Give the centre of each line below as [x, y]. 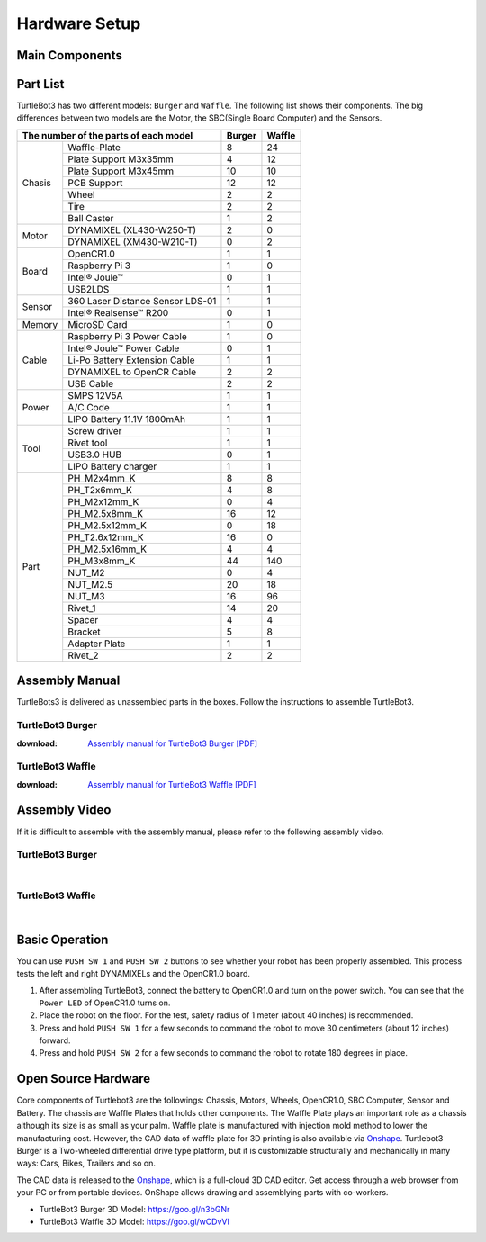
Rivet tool [88, 443]
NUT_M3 [86, 596]
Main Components [70, 55]
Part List [40, 84]
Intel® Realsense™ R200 [118, 312]
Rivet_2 [83, 655]
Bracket [84, 632]
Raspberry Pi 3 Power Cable [128, 336]
